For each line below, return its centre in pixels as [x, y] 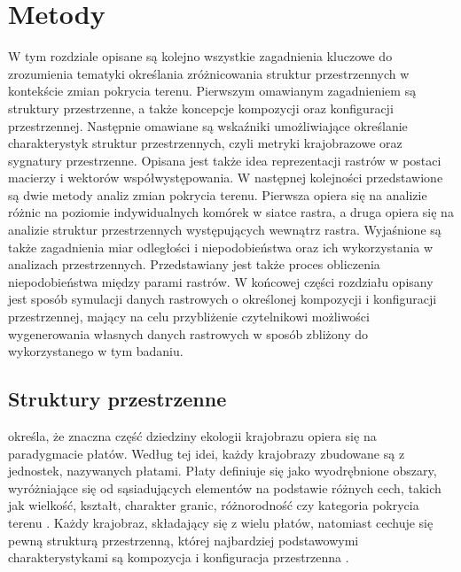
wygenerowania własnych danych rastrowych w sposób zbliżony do [188, 333]
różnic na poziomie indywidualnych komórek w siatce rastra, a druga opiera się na [231, 212]
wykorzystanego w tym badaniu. [96, 351]
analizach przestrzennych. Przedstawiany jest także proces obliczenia [194, 264]
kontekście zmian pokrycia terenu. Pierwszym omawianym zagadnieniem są [212, 91]
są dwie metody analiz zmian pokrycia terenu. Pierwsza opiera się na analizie [218, 194]
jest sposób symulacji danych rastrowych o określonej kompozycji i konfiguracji [223, 299]
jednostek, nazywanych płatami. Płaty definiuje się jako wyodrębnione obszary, [223, 471]
